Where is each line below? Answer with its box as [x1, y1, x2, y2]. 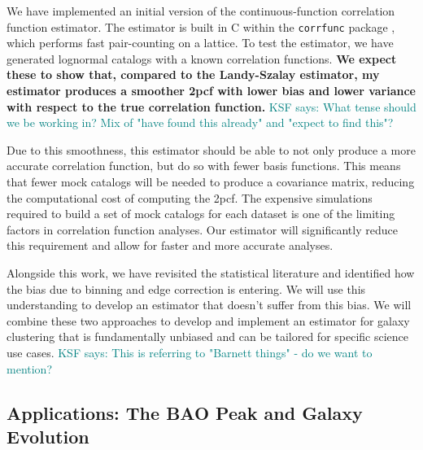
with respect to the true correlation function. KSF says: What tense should [7, 98, 416, 115]
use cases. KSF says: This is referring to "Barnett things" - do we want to [7, 343, 373, 360]
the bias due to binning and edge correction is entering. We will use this [7, 280, 366, 297]
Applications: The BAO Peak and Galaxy [7, 400, 363, 425]
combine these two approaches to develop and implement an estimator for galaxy [7, 312, 410, 329]
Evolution [7, 423, 89, 448]
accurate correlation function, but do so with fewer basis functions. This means [7, 157, 401, 174]
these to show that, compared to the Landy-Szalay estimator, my [7, 66, 380, 83]
